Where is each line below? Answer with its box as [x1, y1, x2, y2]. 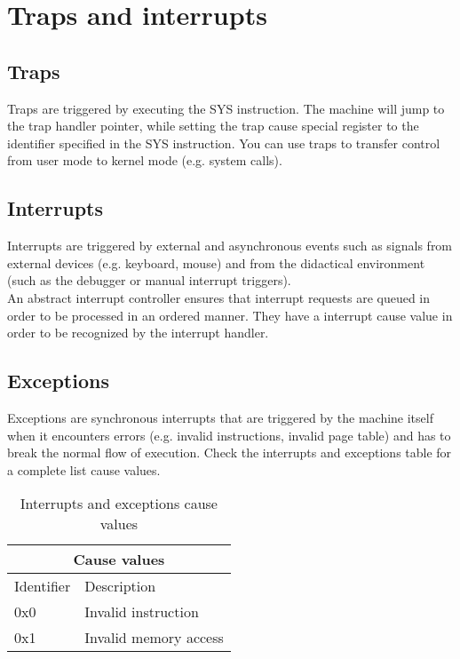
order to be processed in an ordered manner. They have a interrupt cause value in [7, 306, 453, 324]
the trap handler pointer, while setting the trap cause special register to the [7, 116, 419, 135]
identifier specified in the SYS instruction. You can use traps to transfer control [7, 133, 440, 152]
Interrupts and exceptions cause [20, 493, 218, 514]
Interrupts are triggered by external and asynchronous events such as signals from [7, 236, 453, 255]
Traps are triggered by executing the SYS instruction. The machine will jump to [7, 99, 445, 117]
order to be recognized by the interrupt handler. [7, 323, 269, 342]
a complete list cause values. [7, 460, 161, 479]
